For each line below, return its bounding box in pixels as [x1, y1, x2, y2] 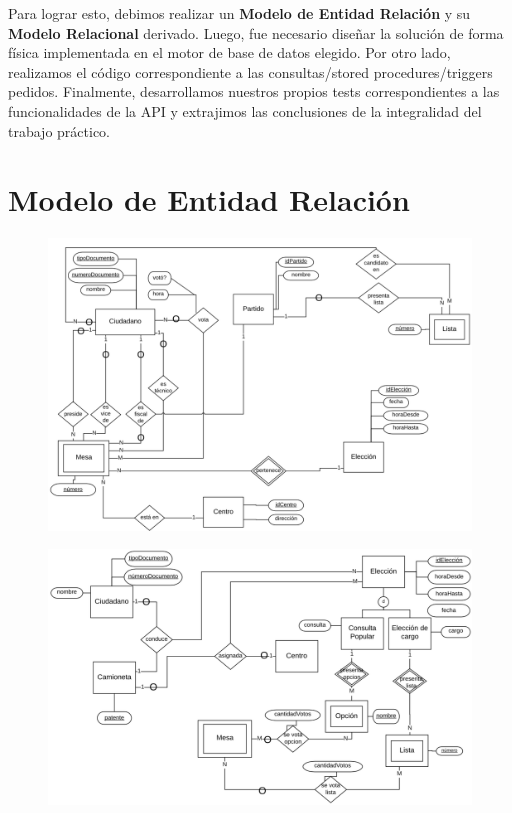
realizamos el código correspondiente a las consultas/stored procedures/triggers [8, 61, 493, 82]
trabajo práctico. [8, 120, 110, 141]
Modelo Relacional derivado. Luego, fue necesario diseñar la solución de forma [8, 22, 504, 43]
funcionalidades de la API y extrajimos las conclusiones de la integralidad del [8, 100, 482, 121]
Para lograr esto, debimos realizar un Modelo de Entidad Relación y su [8, 3, 471, 23]
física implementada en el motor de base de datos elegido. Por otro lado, [8, 42, 451, 63]
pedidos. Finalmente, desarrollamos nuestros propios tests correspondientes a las [8, 81, 500, 102]
